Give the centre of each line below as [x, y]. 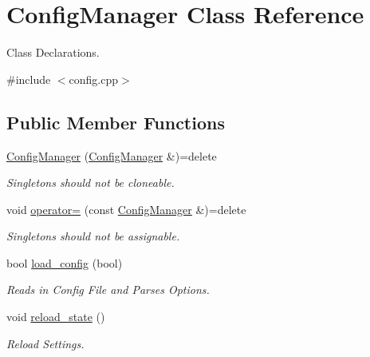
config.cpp [94, 79]
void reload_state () [56, 317]
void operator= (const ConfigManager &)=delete [126, 209]
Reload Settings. [45, 343]
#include [29, 79]
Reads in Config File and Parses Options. [108, 290]
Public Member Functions [116, 122]
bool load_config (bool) [65, 262]
